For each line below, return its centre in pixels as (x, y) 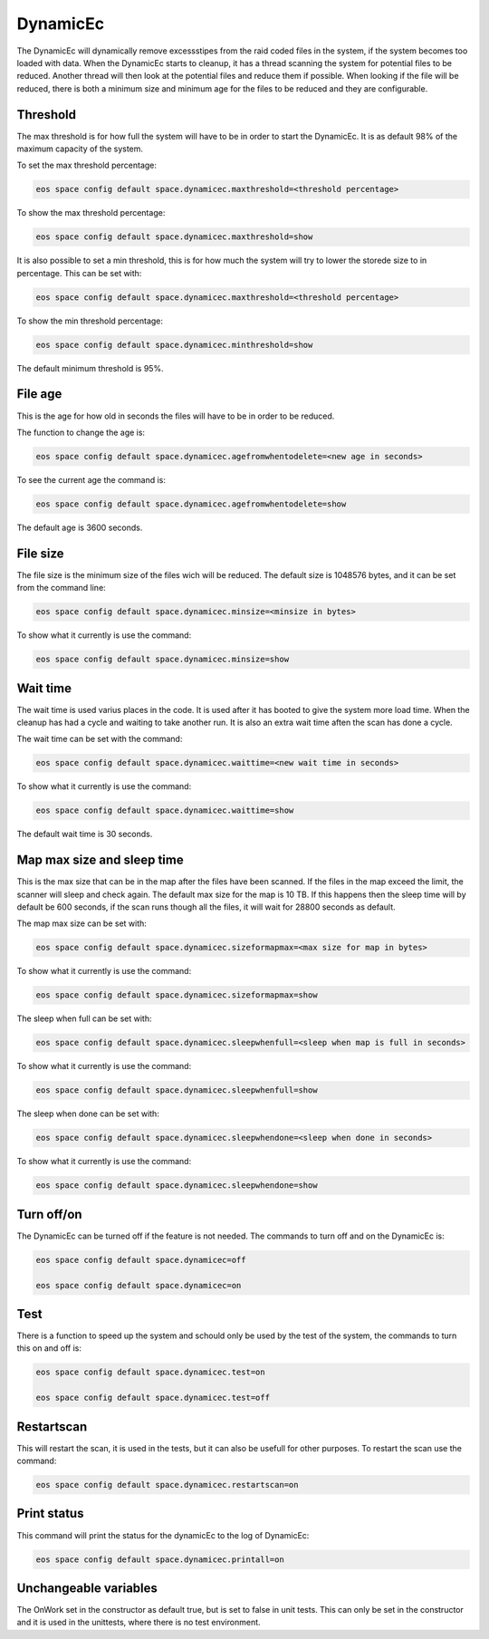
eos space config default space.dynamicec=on (139, 1285)
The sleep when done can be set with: (88, 1114)
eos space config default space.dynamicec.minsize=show (163, 660)
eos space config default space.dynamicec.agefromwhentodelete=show (191, 504)
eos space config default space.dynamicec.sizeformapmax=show (177, 995)
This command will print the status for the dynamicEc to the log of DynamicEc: (163, 1535)
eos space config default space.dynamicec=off (141, 1260)
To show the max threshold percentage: (91, 213)
